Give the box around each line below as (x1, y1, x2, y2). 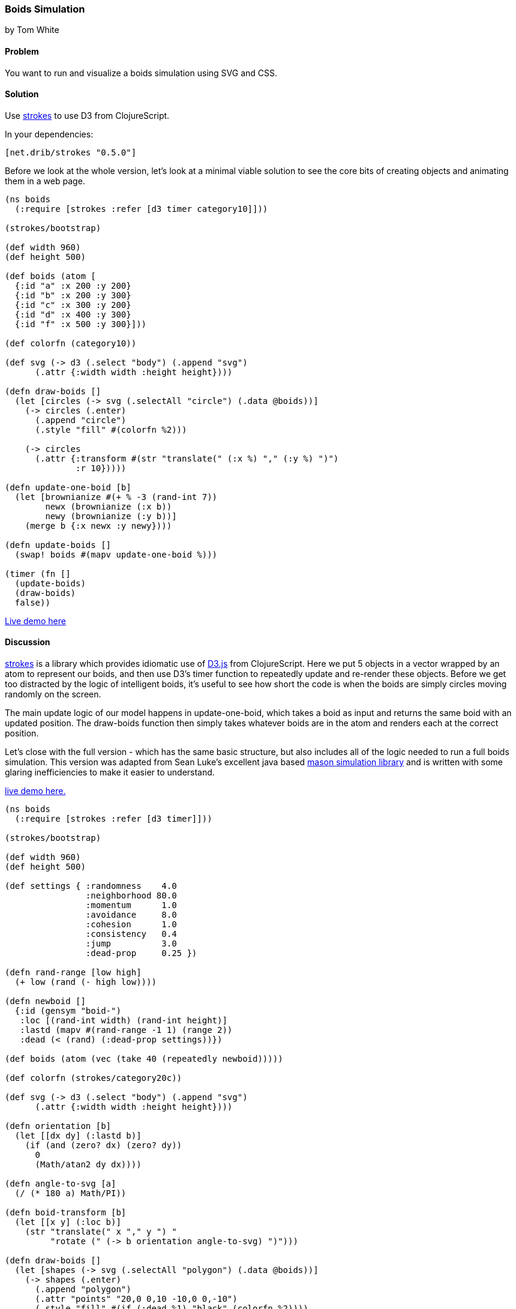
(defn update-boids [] (5, 540, 112, 550)
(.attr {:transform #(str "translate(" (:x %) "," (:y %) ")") (35, 453, 339, 463)
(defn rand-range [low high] (5, 967, 142, 978)
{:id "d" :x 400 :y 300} (14, 309, 131, 319)
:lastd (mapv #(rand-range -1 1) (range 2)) (20, 1025, 233, 1035)
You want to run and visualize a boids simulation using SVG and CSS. (5, 67, 277, 78)
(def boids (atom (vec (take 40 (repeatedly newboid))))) (5, 1054, 283, 1064)
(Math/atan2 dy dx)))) (35, 1160, 142, 1170)
